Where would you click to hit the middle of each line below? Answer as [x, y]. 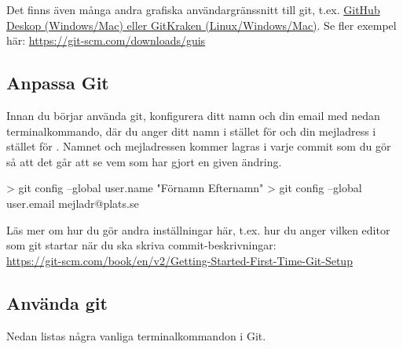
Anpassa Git [58, 83]
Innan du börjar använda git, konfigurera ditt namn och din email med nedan [193, 115]
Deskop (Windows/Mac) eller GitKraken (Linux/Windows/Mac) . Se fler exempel [201, 25]
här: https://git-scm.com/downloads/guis [106, 40]
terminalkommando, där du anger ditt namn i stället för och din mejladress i [191, 131]
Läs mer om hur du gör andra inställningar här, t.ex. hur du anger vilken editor [198, 229]
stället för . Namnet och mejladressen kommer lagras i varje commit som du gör [199, 146]
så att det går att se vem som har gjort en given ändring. [144, 161]
